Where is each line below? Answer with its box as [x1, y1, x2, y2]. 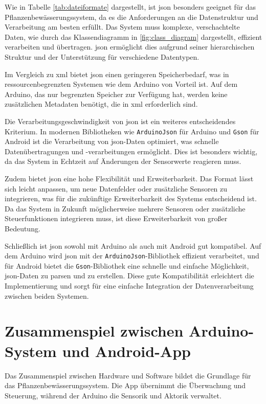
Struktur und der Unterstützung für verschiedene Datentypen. [5, 51, 199, 62]
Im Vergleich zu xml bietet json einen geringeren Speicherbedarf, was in [5, 68, 229, 79]
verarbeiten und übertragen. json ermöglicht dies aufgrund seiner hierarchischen [5, 41, 255, 52]
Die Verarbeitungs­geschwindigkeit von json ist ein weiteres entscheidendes [5, 115, 236, 126]
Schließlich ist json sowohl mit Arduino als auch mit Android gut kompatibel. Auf [5, 240, 261, 251]
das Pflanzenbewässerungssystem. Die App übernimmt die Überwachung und [5, 380, 246, 391]
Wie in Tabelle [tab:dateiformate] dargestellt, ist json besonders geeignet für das [5, 2, 256, 12]
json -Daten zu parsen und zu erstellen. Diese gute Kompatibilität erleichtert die [5, 270, 254, 281]
